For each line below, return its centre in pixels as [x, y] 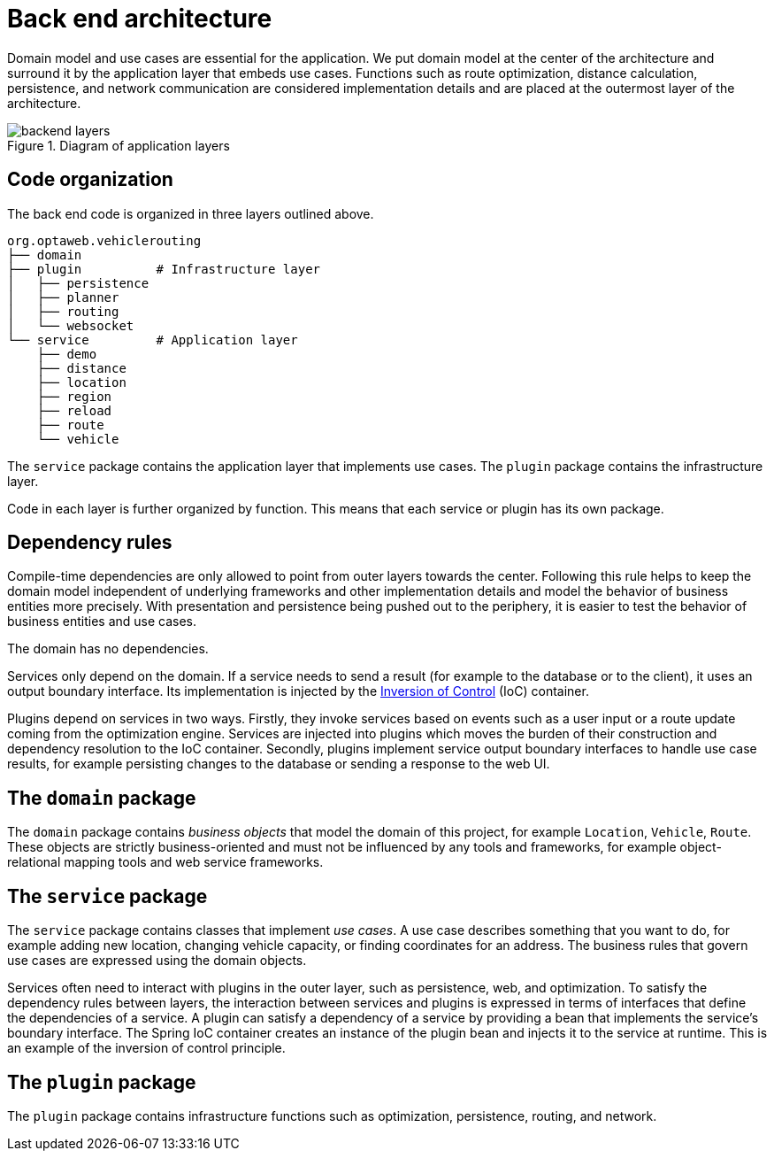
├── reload [74, 410]
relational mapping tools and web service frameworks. [165, 862]
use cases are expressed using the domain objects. [157, 961]
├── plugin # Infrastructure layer [164, 269]
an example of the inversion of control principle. [146, 1048]
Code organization [90, 180]
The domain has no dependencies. [108, 649]
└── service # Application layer [153, 340]
